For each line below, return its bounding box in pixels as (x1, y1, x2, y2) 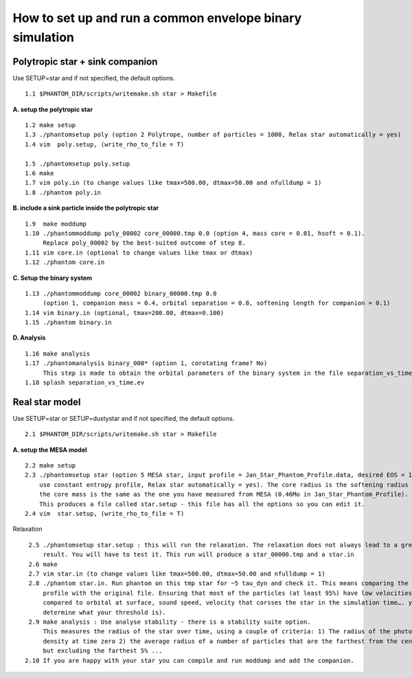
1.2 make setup (25, 121, 76, 129)
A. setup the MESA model (12, 446, 87, 454)
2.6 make (28, 560, 58, 568)
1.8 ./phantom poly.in (25, 188, 102, 196)
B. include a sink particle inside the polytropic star (12, 204, 159, 212)
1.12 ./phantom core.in (25, 259, 105, 266)
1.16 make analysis (25, 349, 91, 358)
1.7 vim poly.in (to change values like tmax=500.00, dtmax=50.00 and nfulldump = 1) (25, 179, 322, 187)
